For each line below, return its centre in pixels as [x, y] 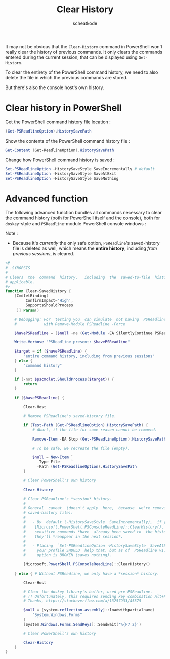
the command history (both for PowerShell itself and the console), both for [83, 218]
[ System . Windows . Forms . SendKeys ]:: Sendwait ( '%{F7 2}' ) [82, 624]
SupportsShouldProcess [49, 305]
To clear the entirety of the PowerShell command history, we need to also [82, 72]
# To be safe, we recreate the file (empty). [81, 448]
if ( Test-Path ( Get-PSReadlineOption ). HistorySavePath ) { [86, 425]
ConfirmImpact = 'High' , [49, 301]
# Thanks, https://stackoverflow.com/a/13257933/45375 [82, 601]
